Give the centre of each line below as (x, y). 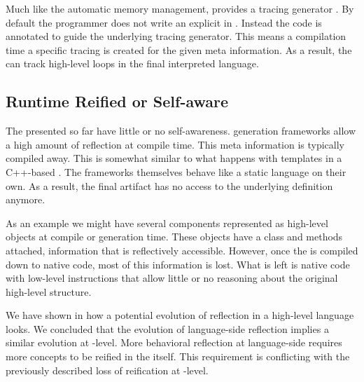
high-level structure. (49, 291)
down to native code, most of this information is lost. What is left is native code (178, 264)
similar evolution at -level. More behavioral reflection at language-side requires (174, 342)
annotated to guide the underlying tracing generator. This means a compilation (176, 36)
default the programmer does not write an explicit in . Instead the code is (164, 22)
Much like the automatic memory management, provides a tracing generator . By (180, 8)
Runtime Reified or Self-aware (117, 101)
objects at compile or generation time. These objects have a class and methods (174, 237)
